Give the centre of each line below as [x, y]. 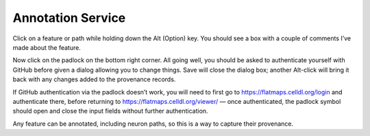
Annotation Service [69, 18]
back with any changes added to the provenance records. [94, 79]
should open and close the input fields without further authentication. [110, 111]
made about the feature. [47, 47]
